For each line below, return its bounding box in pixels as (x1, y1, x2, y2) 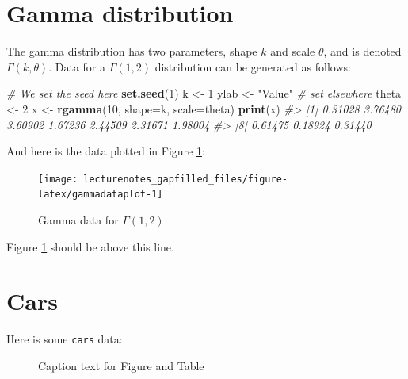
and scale (270, 43, 315, 59)
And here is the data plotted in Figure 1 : (6, 143, 205, 159)
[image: (38, 173, 78, 185)
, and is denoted (323, 43, 402, 59)
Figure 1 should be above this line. (6, 238, 174, 255)
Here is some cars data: (6, 331, 123, 347)
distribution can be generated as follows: (154, 58, 351, 75)
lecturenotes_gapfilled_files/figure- (83, 173, 288, 185)
